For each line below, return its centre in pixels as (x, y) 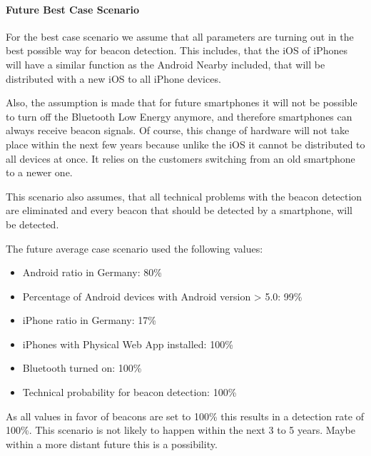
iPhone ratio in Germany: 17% (89, 320)
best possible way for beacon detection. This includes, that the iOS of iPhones (177, 50)
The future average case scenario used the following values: (134, 248)
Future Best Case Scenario (73, 9)
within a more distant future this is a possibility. (112, 444)
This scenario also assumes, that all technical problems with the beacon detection (184, 196)
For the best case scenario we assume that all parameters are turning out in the (180, 36)
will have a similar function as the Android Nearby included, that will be (166, 64)
